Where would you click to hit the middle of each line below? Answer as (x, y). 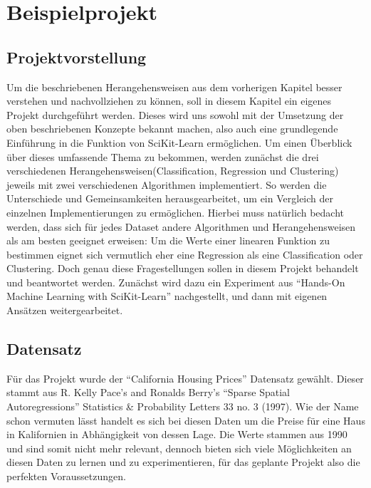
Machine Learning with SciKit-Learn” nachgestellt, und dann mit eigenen (167, 296)
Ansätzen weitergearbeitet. (65, 310)
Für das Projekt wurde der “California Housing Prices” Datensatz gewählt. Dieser (185, 378)
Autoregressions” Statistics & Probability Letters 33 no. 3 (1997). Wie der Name (183, 406)
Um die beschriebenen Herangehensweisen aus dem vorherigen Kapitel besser (174, 87)
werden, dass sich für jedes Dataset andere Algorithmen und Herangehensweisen (181, 226)
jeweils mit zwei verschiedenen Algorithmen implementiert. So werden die (167, 184)
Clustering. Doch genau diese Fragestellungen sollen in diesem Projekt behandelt (183, 268)
